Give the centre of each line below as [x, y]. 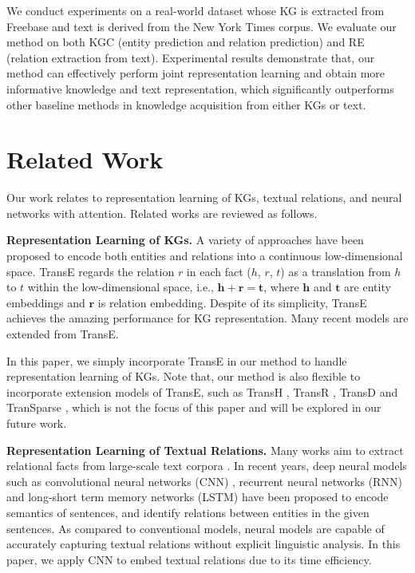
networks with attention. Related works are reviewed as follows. [162, 213]
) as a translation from [336, 271]
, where [281, 287]
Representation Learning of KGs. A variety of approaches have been [185, 240]
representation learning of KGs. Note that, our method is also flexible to [184, 376]
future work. [37, 423]
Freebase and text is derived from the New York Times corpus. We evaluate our [202, 26]
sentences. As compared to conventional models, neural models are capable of [196, 528]
